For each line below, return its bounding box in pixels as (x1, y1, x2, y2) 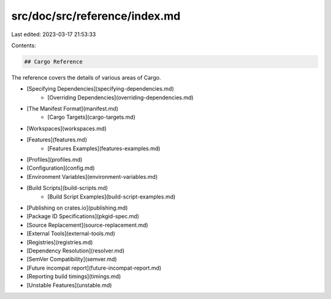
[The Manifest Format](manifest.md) (26, 105, 119, 113)
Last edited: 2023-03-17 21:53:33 (11, 31, 96, 38)
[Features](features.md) (26, 136, 87, 143)
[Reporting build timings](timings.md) (26, 273, 121, 280)
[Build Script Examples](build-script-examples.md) (47, 193, 176, 200)
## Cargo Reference (24, 58, 83, 65)
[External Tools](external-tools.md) (26, 230, 116, 237)
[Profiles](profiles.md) (26, 156, 83, 164)
